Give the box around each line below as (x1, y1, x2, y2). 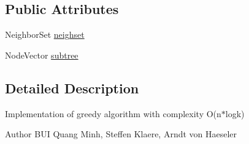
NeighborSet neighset (5, 28, 85, 41)
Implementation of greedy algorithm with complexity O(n (5, 107, 221, 120)
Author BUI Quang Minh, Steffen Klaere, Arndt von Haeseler (5, 128, 237, 140)
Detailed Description (5, 78, 139, 97)
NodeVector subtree (5, 48, 79, 61)
